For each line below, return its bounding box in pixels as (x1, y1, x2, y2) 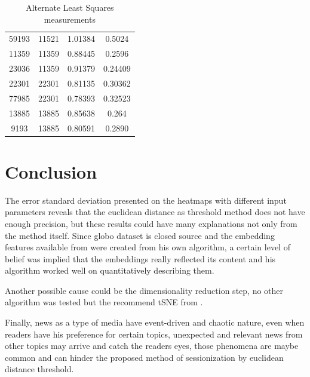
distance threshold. (5, 363, 74, 375)
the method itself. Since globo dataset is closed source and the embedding (5, 229, 275, 241)
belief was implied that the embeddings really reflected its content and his (5, 252, 276, 265)
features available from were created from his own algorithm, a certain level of (5, 241, 290, 253)
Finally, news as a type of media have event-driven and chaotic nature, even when (5, 316, 305, 329)
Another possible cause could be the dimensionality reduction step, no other (5, 284, 284, 296)
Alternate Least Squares (26, 1, 114, 13)
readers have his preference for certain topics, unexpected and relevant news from (5, 327, 303, 340)
